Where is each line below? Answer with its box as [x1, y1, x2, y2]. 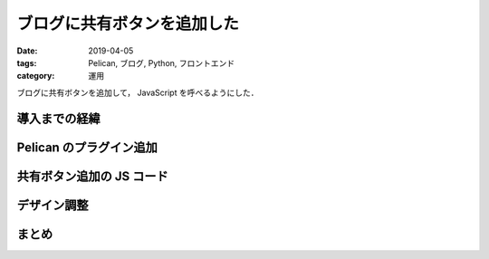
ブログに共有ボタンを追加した [16, 14, 240, 34]
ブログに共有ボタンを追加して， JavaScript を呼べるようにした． [16, 87, 259, 98]
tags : [16, 57, 37, 68]
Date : [16, 45, 38, 56]
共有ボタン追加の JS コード [16, 168, 168, 184]
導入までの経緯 [16, 110, 101, 126]
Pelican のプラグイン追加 [16, 139, 158, 155]
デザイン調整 [16, 197, 89, 213]
